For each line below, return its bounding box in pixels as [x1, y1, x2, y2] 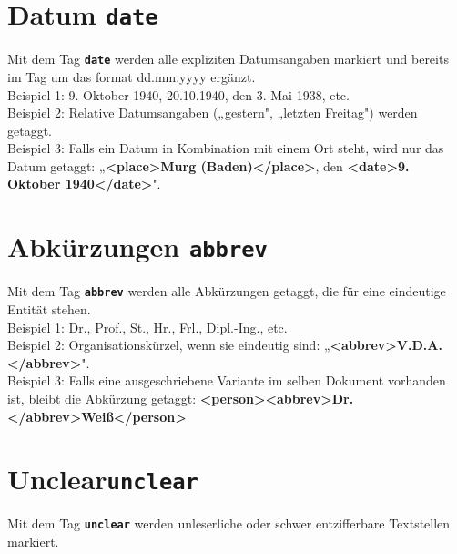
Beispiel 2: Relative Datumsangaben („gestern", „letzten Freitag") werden [7, 103, 418, 122]
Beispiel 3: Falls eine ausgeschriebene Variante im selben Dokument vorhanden [7, 371, 446, 390]
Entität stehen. [7, 299, 91, 318]
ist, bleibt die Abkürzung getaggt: [7, 388, 197, 407]
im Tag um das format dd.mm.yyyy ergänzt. [7, 67, 256, 86]
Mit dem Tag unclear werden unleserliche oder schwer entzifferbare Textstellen [7, 514, 451, 533]
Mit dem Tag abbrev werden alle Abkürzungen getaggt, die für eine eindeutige [7, 282, 446, 301]
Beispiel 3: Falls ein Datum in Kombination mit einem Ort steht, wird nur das [7, 138, 444, 158]
